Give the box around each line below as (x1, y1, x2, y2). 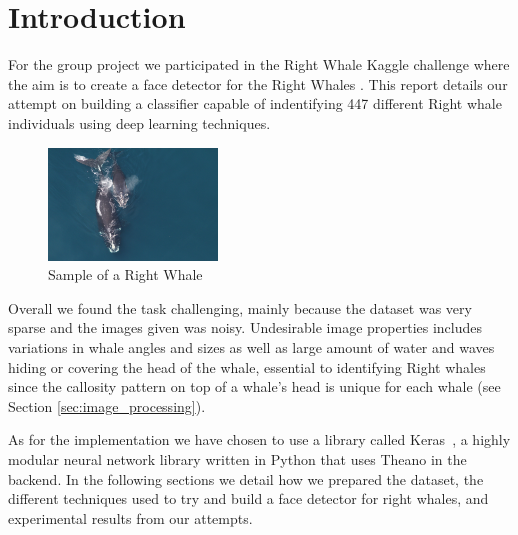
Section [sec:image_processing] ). (8, 395, 206, 416)
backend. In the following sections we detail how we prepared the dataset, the (8, 468, 484, 489)
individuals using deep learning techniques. (8, 112, 271, 133)
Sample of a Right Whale (48, 264, 203, 285)
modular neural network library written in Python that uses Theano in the (8, 448, 467, 469)
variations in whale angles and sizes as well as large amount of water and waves (8, 337, 495, 358)
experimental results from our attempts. (8, 507, 253, 528)
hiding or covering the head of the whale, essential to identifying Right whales (8, 356, 486, 377)
